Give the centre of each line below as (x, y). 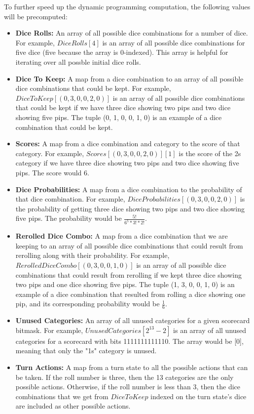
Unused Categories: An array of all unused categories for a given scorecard (133, 320)
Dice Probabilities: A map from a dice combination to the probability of (129, 189)
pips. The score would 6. (52, 172)
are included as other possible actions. (73, 406)
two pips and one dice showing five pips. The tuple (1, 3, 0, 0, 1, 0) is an (125, 284)
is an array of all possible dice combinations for (174, 42)
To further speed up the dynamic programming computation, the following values (127, 6)
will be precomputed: (36, 16)
